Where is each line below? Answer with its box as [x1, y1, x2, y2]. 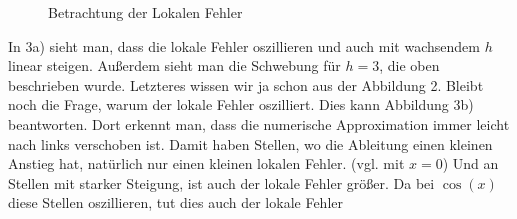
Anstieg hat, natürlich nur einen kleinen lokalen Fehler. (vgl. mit [8, 153, 405, 174]
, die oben [379, 55, 440, 76]
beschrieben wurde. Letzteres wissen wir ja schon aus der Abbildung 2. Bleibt [8, 74, 484, 95]
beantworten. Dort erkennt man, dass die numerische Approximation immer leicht [8, 113, 510, 134]
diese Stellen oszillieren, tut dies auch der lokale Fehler [8, 192, 343, 213]
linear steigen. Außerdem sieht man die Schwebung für [8, 55, 341, 76]
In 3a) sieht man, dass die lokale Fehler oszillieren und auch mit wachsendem [8, 35, 480, 56]
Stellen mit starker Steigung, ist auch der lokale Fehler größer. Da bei [8, 172, 435, 193]
